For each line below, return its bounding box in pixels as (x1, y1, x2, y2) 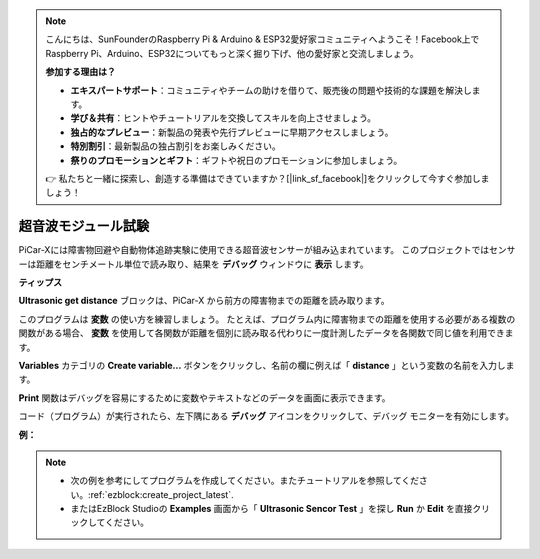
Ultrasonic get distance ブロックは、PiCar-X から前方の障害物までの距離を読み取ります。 (18, 295, 390, 307)
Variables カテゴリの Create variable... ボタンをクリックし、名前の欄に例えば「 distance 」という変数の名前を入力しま (18, 359, 515, 371)
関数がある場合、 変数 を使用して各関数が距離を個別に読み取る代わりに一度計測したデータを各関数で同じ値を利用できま (18, 327, 514, 339)
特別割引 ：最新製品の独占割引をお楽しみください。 (70, 140, 281, 152)
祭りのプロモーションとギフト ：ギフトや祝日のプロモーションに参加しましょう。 (70, 154, 403, 166)
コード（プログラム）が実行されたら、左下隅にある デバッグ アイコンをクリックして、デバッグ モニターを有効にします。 (18, 410, 515, 422)
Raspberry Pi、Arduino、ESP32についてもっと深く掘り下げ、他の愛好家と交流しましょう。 (45, 47, 419, 59)
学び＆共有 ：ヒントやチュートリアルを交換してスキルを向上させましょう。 (70, 112, 377, 124)
